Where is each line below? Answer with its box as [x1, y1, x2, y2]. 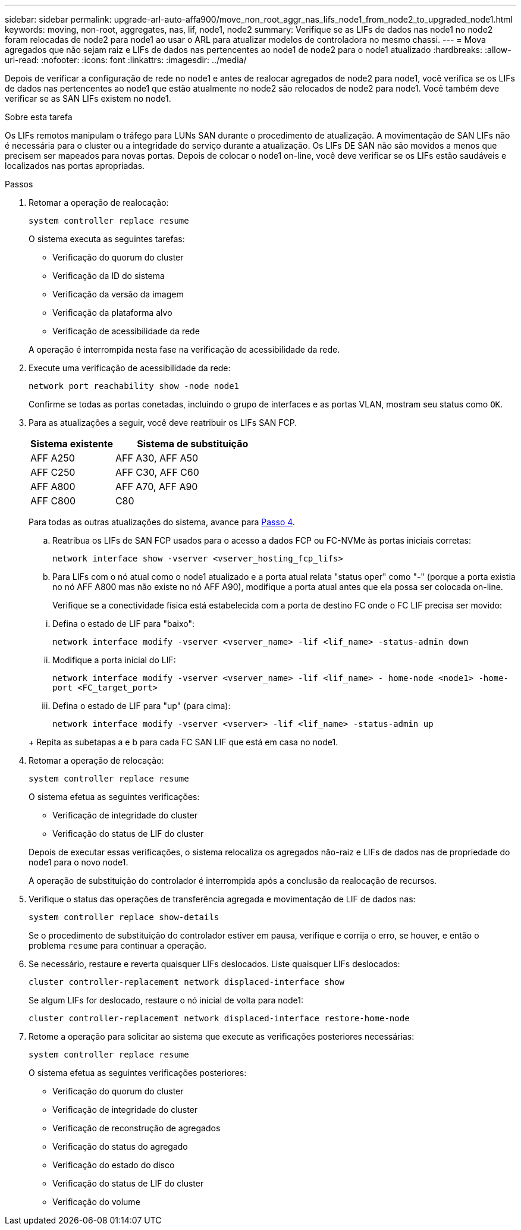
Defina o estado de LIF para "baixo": [52, 619, 194, 629]
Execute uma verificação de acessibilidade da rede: [29, 363, 231, 373]
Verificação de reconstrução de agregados [52, 1123, 221, 1133]
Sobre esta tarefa [5, 112, 73, 122]
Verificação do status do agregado [52, 1141, 188, 1151]
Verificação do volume [52, 1197, 140, 1207]
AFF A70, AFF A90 [115, 481, 198, 492]
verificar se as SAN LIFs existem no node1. [5, 93, 171, 103]
